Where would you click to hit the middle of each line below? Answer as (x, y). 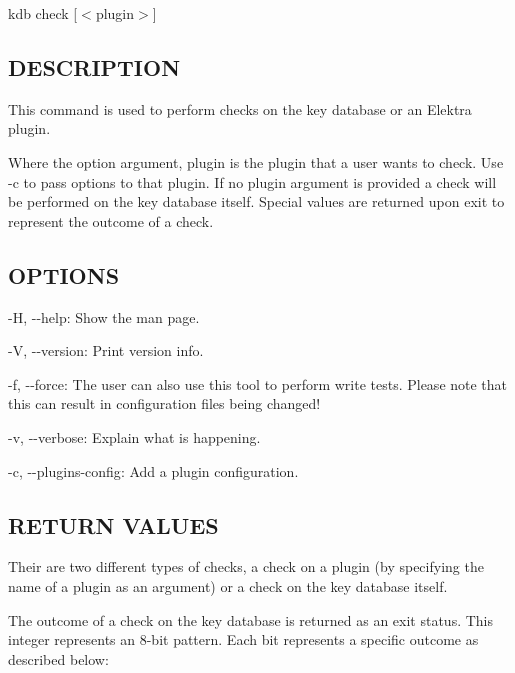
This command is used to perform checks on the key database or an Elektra (240, 108)
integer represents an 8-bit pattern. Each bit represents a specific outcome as (243, 639)
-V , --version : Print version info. (106, 350)
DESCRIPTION (94, 66)
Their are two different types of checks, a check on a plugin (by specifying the (246, 566)
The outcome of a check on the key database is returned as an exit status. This (251, 619)
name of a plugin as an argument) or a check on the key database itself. (228, 585)
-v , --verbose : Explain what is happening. (134, 436)
